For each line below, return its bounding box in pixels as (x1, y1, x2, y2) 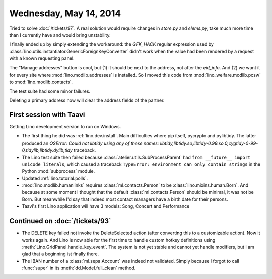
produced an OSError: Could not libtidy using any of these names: (22, 140, 159, 146)
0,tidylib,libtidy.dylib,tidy (22, 147, 73, 153)
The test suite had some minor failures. (9, 88, 91, 94)
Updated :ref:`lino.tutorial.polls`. (22, 175, 88, 181)
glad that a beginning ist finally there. (22, 251, 99, 257)
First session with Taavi (9, 110, 85, 119)
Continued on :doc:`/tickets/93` (9, 217, 112, 225)
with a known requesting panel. (9, 55, 75, 61)
